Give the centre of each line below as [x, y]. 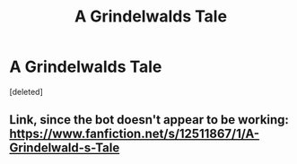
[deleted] [26, 91]
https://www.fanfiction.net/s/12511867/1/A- [135, 134]
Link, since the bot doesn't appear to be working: [149, 120]
